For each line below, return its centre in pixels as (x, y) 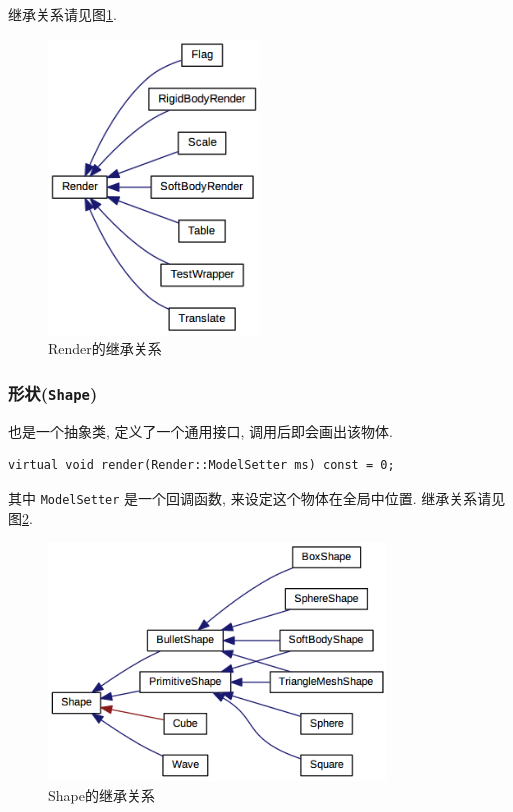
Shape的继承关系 (101, 794)
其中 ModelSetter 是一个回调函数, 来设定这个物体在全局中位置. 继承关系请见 (257, 498)
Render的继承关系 (105, 348)
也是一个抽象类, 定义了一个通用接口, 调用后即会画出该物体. (200, 430)
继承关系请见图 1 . (62, 14)
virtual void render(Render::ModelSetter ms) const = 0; (201, 465)
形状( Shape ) (53, 392)
